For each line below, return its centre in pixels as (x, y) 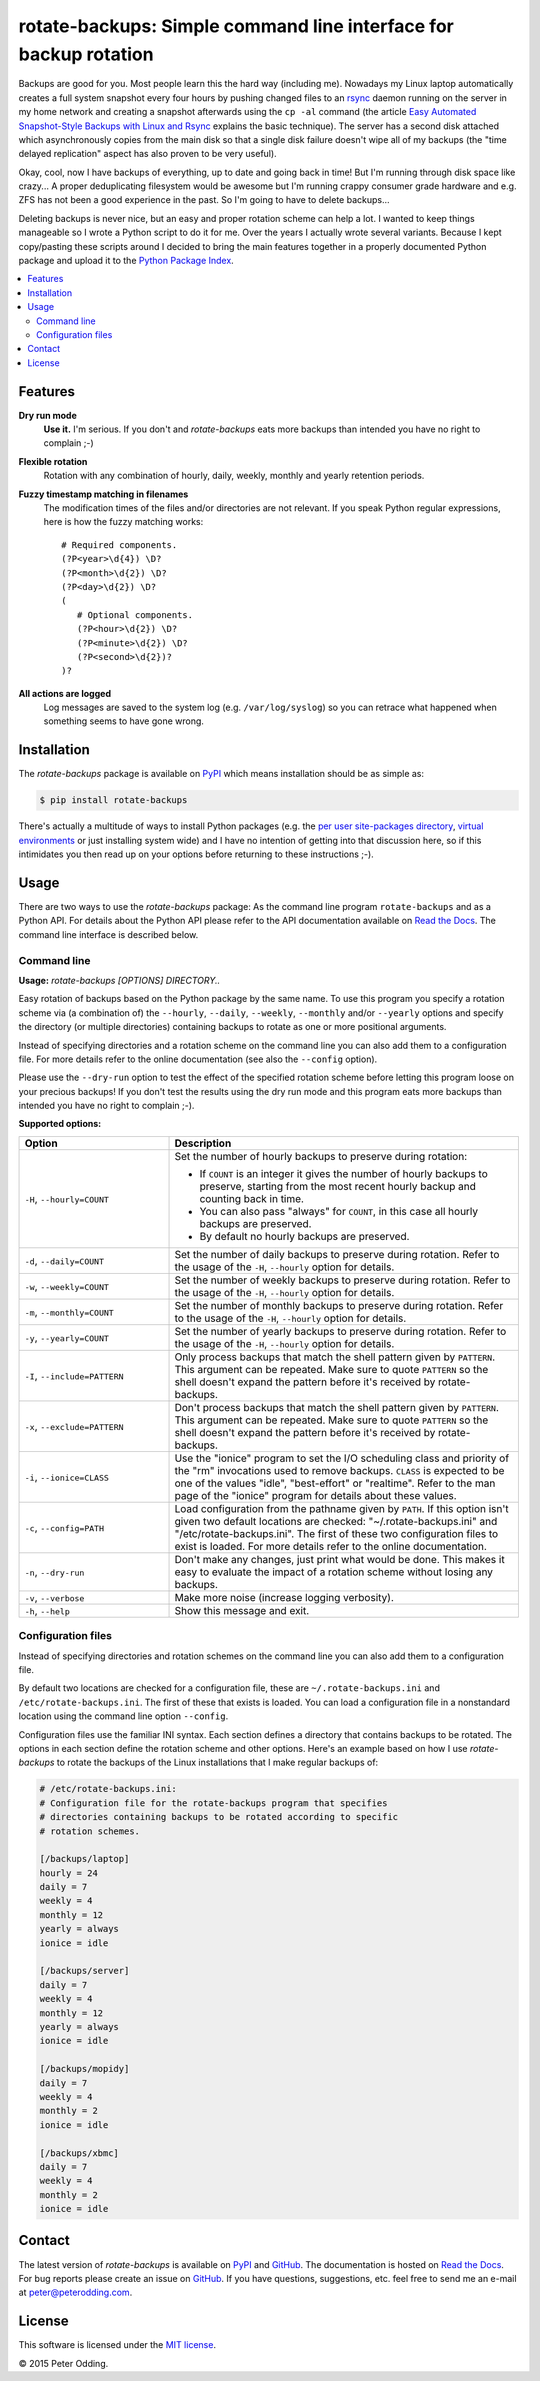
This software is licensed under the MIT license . (117, 2345)
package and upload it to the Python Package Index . (126, 261)
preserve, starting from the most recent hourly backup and (338, 1186)
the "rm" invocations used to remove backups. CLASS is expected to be (339, 1470)
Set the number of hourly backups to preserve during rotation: (321, 1156)
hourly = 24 (69, 1873)
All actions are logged (65, 693)
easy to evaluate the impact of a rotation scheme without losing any (334, 1572)
